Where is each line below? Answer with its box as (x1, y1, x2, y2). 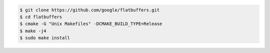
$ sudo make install (19, 35, 70, 41)
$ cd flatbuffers (19, 14, 62, 19)
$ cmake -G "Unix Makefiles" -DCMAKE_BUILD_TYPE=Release (19, 21, 162, 27)
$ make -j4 (19, 28, 46, 33)
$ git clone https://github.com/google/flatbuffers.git (19, 7, 160, 12)
